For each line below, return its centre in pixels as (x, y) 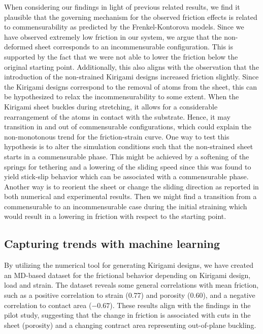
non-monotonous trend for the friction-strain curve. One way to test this (117, 136)
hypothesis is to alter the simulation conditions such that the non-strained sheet (129, 146)
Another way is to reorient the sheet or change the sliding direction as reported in (131, 186)
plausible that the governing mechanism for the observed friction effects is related (131, 17)
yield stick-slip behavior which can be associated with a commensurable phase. (126, 176)
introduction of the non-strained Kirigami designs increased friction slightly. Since (131, 77)
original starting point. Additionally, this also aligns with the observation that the (131, 66)
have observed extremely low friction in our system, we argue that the (113, 36)
